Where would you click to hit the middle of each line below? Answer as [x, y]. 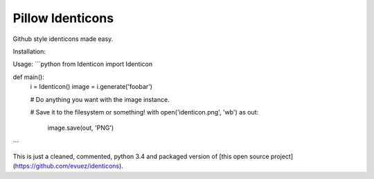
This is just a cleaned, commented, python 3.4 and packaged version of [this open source [141, 157]
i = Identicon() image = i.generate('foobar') [91, 87]
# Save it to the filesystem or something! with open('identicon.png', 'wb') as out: [144, 112]
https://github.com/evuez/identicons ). [69, 166]
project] [282, 157]
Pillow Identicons [63, 18]
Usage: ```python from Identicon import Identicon [82, 64]
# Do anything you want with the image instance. [100, 99]
